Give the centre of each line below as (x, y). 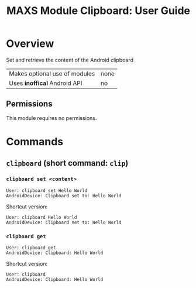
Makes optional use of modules (52, 73)
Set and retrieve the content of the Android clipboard (70, 60)
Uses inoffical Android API (46, 83)
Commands (35, 141)
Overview (30, 44)
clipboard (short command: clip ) (67, 163)
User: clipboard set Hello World (47, 191)
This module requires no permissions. (51, 118)
